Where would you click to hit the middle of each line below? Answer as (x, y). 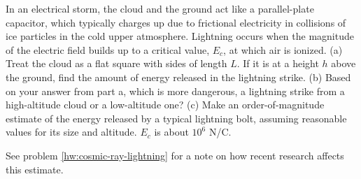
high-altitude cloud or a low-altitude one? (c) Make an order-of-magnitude (165, 105)
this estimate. (35, 169)
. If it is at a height (278, 63)
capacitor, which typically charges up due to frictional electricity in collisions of (176, 22)
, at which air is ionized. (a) (283, 49)
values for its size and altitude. (71, 132)
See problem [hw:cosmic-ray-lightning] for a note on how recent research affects (175, 155)
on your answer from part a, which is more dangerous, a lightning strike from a (175, 91)
